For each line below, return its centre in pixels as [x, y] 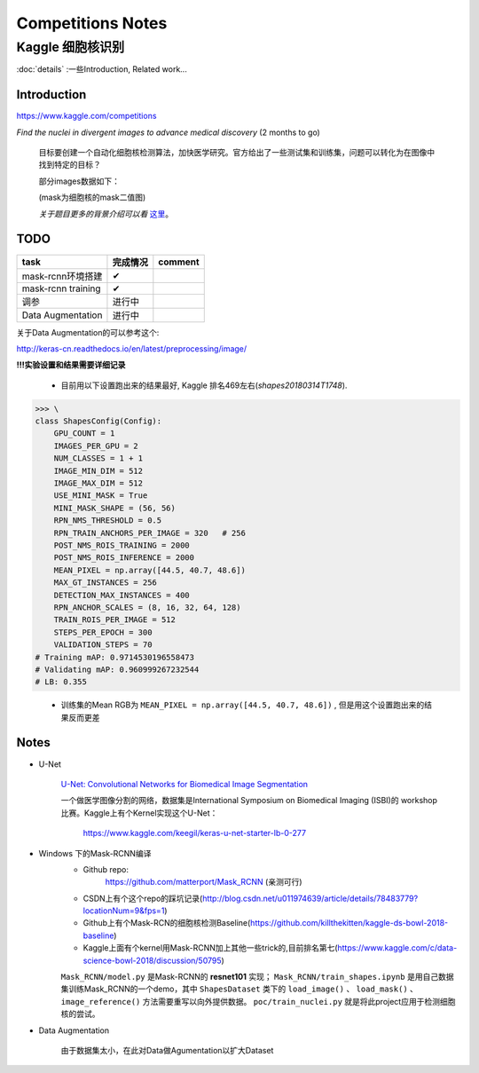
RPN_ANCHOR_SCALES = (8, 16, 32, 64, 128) [147, 607]
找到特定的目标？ [70, 165]
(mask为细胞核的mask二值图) [92, 197]
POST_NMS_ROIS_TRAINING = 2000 [122, 545]
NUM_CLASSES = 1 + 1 [98, 458]
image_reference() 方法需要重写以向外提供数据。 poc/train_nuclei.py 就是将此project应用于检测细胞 [258, 1001]
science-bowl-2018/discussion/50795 [152, 960]
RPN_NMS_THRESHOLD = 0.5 [108, 521]
